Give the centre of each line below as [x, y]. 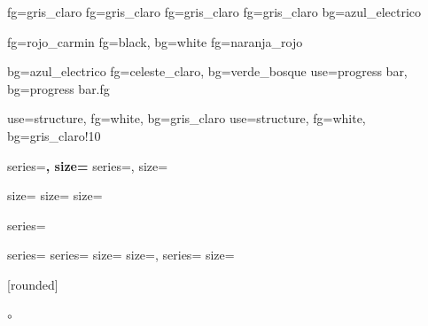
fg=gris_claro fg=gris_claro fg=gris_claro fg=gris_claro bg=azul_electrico [214, 12]
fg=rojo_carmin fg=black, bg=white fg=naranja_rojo [155, 41]
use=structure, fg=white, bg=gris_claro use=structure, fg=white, [187, 118]
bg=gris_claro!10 [54, 135]
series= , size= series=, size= [88, 165]
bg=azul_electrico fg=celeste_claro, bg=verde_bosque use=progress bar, [207, 71]
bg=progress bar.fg [58, 88]
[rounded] [33, 284]
